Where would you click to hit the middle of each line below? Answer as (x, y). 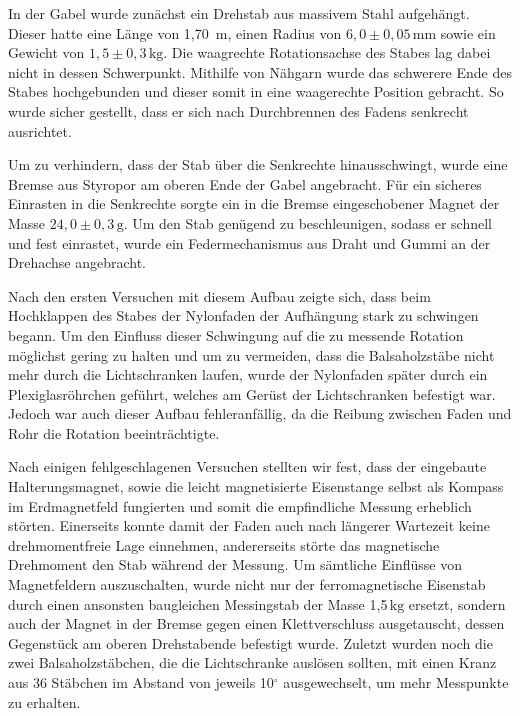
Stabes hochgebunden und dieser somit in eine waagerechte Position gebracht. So (256, 91)
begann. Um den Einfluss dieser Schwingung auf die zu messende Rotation (236, 334)
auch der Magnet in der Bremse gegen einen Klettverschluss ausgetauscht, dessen (256, 623)
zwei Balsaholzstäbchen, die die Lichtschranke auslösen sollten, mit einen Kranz (252, 662)
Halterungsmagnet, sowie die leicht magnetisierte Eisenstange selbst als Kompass (256, 486)
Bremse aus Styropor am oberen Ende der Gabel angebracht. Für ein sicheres (245, 183)
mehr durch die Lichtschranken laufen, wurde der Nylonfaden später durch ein (248, 374)
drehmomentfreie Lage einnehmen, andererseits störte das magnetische (224, 544)
